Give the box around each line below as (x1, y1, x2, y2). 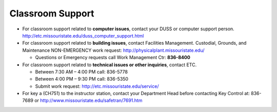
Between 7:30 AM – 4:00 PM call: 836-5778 (35, 68, 128, 74)
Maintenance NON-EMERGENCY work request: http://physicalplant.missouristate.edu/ (22, 47, 205, 53)
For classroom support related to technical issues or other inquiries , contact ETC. (22, 62, 197, 68)
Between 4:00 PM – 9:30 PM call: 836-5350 (35, 76, 128, 82)
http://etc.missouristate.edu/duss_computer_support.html (22, 32, 144, 39)
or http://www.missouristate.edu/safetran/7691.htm (34, 98, 143, 104)
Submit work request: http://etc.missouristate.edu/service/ (35, 83, 159, 89)
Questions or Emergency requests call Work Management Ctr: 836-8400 (35, 54, 191, 61)
